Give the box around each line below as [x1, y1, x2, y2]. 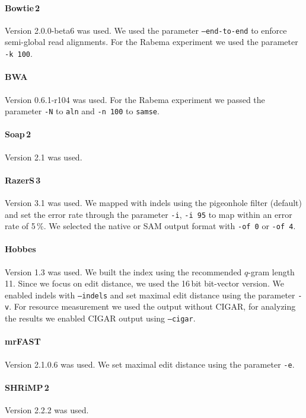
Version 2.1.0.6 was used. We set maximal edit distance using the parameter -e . [5, 358, 295, 370]
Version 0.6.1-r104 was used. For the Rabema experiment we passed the [5, 93, 265, 105]
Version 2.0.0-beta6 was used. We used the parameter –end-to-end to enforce [5, 24, 287, 36]
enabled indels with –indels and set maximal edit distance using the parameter [5, 288, 295, 301]
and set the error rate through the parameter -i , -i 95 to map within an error [5, 208, 292, 220]
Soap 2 [5, 128, 31, 140]
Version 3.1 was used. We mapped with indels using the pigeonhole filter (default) [5, 196, 302, 208]
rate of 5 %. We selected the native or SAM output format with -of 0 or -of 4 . [5, 220, 296, 232]
